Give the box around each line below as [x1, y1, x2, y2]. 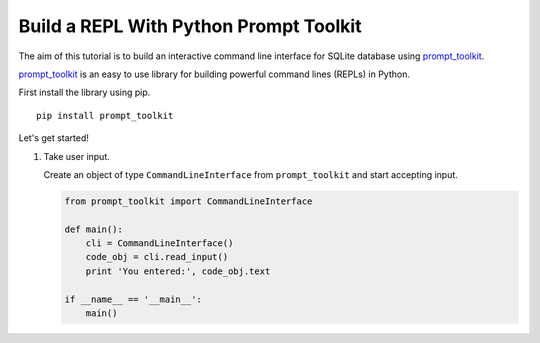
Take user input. [43, 150, 110, 162]
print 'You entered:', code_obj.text [85, 265, 271, 277]
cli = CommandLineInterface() [85, 238, 234, 249]
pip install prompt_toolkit [36, 110, 174, 121]
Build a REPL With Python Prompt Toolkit [18, 15, 362, 37]
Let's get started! [18, 132, 90, 144]
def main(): [64, 223, 124, 235]
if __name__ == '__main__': [64, 293, 202, 305]
